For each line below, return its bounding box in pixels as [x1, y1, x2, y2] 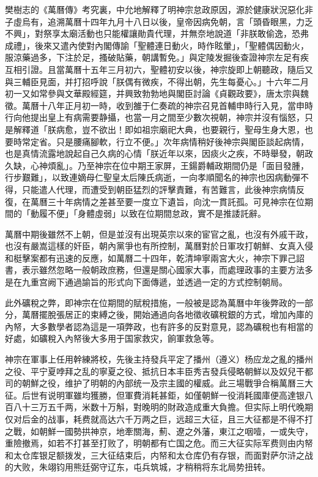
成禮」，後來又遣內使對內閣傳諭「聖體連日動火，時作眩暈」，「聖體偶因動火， [5, 39, 309, 51]
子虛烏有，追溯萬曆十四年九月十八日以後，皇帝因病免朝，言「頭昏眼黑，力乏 [5, 15, 313, 28]
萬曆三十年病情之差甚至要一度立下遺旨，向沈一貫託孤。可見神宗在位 [30, 195, 305, 208]
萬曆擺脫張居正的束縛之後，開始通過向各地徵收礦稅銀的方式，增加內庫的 [21, 308, 313, 321]
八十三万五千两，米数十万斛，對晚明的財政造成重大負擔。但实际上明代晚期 [13, 400, 313, 413]
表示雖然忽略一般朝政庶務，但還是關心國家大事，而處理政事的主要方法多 [21, 263, 313, 276]
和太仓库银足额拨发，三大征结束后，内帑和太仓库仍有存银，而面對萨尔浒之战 [5, 448, 313, 461]
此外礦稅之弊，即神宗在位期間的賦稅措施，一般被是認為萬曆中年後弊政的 [5, 296, 296, 309]
